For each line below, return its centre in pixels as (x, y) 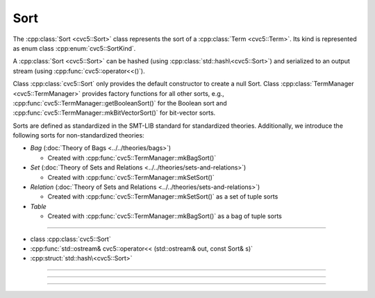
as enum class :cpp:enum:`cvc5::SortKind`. (74, 48)
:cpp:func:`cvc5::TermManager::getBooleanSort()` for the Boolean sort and (120, 103)
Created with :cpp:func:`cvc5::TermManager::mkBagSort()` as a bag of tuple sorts (165, 216)
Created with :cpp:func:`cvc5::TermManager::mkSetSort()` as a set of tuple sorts (163, 197)
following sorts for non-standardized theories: (79, 135)
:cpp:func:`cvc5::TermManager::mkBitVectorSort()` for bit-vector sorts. (114, 113)
